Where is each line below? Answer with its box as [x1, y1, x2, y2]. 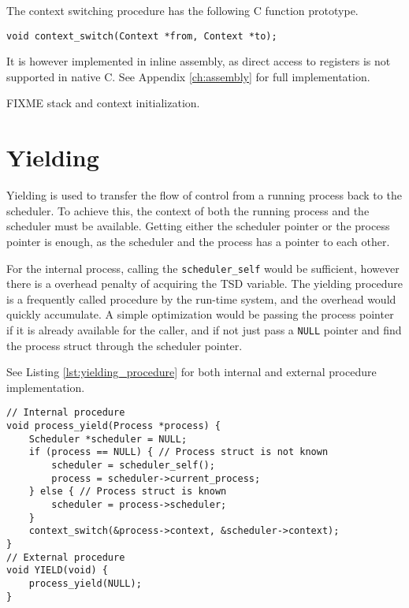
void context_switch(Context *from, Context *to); [6, 30, 277, 42]
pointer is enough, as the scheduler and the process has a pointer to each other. [6, 233, 390, 249]
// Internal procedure [6, 407, 125, 419]
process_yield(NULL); [28, 577, 142, 589]
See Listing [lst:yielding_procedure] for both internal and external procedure [6, 364, 377, 380]
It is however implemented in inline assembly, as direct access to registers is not [6, 53, 391, 69]
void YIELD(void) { [6, 565, 108, 576]
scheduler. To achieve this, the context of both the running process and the [6, 202, 370, 218]
